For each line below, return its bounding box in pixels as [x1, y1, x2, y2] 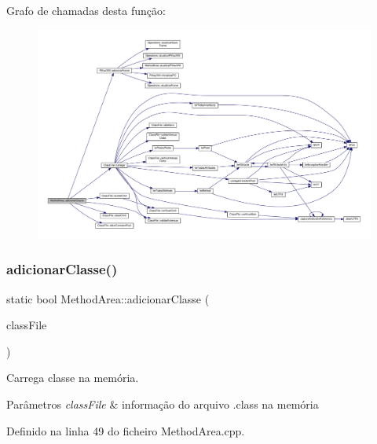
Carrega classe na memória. [6, 369, 139, 386]
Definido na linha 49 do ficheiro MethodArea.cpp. [6, 422, 245, 438]
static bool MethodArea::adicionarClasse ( [6, 290, 210, 306]
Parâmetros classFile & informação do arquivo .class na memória [6, 396, 319, 413]
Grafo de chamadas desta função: [6, 2, 166, 18]
